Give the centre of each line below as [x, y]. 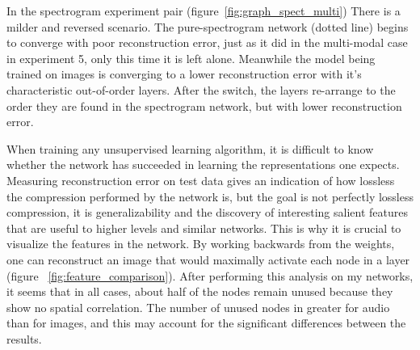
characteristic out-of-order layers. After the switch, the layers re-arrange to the [201, 89]
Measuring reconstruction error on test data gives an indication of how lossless [201, 180]
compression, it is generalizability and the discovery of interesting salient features [207, 212]
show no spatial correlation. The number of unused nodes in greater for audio [198, 307]
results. [24, 338]
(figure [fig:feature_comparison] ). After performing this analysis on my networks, [210, 275]
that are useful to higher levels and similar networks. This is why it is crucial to [204, 228]
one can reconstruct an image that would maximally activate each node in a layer [208, 259]
